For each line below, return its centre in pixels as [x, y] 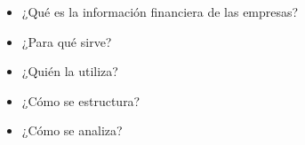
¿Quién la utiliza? [70, 71]
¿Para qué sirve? [67, 41]
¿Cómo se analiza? [72, 130]
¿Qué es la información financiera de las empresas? [160, 11]
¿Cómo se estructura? [81, 100]
